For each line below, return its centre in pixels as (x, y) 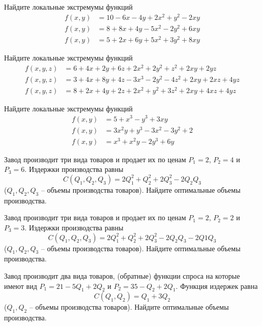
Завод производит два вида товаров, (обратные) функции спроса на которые (122, 275)
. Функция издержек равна (217, 286)
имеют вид (21, 286)
